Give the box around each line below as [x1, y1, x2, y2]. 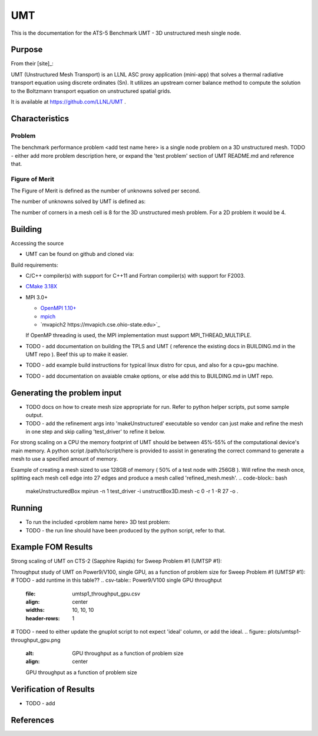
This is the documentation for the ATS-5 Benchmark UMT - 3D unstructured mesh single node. [11, 29, 241, 36]
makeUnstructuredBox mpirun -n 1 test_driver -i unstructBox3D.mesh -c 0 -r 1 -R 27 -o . [25, 488, 238, 495]
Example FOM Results [11, 542, 93, 552]
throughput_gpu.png [11, 636, 61, 644]
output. [25, 412, 44, 419]
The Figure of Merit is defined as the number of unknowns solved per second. [11, 187, 201, 194]
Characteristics [11, 114, 69, 124]
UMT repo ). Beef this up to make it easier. [25, 351, 128, 358]
